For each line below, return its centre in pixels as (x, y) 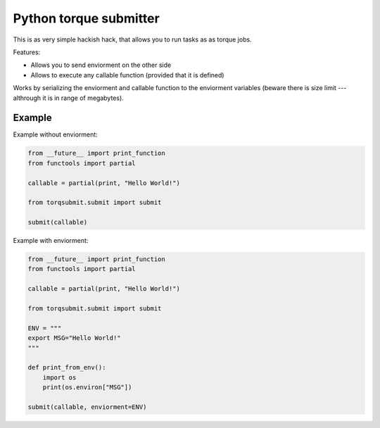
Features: (27, 52)
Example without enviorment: (55, 134)
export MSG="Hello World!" (74, 338)
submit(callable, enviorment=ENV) (87, 407)
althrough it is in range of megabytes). (69, 98)
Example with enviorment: (51, 241)
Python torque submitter (86, 18)
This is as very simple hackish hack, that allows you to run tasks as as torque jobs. (133, 39)
